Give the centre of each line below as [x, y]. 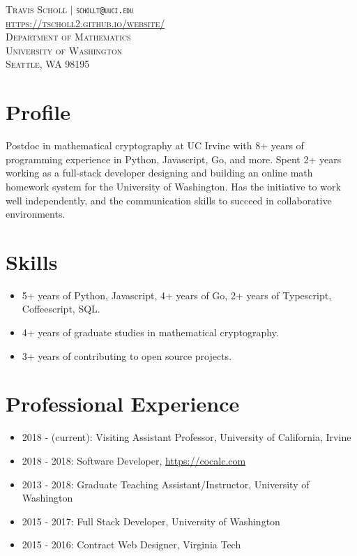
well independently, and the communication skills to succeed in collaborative [169, 200]
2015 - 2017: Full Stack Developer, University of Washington [151, 521]
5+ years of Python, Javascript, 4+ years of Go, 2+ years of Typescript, [177, 295]
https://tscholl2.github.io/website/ [85, 23]
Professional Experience [123, 404]
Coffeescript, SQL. [61, 309]
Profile [38, 112]
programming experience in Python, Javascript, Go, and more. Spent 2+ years [174, 159]
